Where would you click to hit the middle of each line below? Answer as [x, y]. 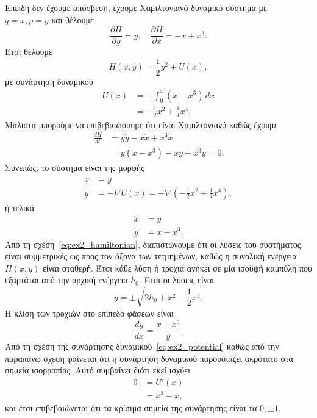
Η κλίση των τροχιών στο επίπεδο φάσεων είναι [89, 313]
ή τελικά [20, 207]
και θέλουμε [73, 19]
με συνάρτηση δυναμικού [49, 81]
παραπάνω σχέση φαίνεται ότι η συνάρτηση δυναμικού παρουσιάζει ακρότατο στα [149, 358]
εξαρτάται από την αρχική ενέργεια [66, 280]
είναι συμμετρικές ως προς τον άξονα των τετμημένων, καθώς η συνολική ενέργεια [151, 256]
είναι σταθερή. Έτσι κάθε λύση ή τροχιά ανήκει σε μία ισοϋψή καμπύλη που [177, 268]
